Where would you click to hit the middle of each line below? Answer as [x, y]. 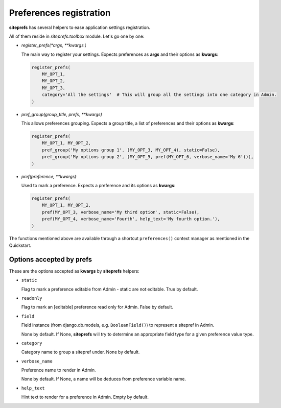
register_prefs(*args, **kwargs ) [54, 45]
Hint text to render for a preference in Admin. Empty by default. [85, 397]
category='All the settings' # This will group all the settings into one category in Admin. [159, 95]
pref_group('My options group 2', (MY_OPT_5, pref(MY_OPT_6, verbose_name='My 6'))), [148, 157]
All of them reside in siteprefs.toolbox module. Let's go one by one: [77, 36]
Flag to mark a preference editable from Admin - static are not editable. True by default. [110, 289]
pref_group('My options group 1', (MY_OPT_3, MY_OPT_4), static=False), [131, 150]
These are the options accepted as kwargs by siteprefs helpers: [74, 271]
